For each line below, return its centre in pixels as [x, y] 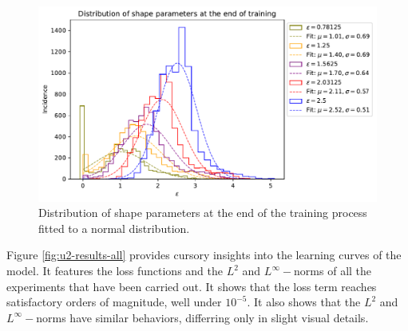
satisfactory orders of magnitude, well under [114, 302]
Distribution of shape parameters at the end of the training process [203, 213]
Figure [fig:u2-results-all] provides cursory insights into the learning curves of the [204, 255]
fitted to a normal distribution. [114, 228]
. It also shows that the [304, 302]
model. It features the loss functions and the [115, 271]
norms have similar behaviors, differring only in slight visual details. [202, 317]
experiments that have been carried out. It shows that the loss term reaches [192, 286]
